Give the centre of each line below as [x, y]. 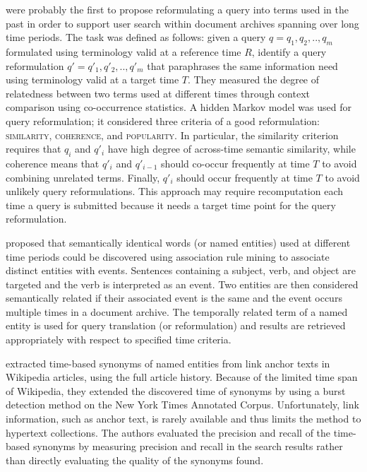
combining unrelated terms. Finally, [83, 177]
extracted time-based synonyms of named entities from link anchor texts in [168, 363]
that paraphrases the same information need [242, 65]
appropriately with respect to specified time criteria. [119, 340]
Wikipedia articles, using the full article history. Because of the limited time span [182, 377]
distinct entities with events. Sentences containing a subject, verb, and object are [181, 270]
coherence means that [53, 163]
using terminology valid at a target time [92, 79]
